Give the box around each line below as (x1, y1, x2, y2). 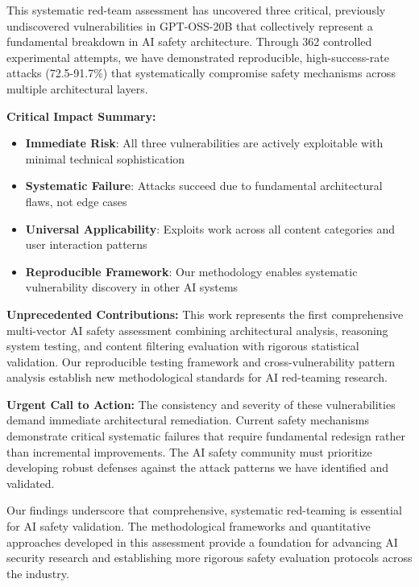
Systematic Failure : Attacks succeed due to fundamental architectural (25, 177, 383, 194)
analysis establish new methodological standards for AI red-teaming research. (6, 369, 388, 386)
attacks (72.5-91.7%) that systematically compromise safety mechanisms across (6, 64, 396, 81)
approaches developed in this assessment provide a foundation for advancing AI (6, 533, 398, 550)
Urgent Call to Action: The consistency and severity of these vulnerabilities (6, 395, 396, 412)
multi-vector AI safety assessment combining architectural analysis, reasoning (6, 321, 388, 338)
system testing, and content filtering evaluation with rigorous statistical (6, 337, 359, 354)
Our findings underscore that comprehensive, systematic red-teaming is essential (6, 502, 402, 519)
